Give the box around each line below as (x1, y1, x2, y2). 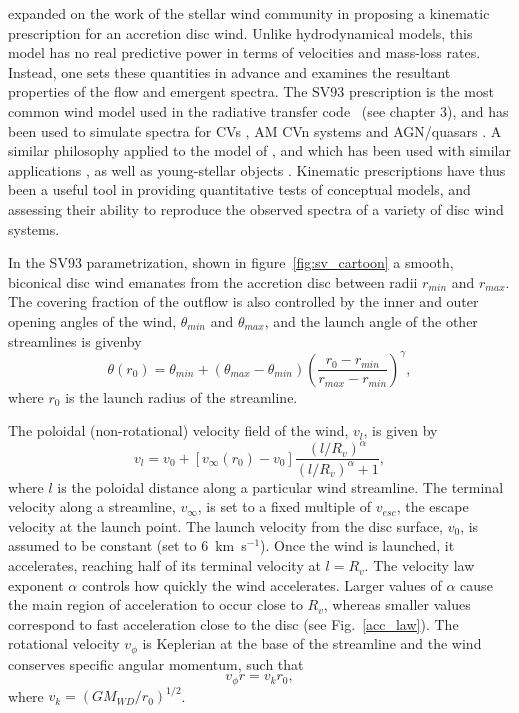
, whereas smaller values (323, 594, 471, 615)
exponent (8, 574, 64, 595)
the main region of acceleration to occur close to (8, 594, 303, 615)
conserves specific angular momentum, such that (8, 653, 304, 674)
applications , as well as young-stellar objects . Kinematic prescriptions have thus (8, 159, 506, 180)
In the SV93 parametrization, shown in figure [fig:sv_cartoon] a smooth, (8, 252, 454, 273)
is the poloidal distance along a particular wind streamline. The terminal (57, 476, 504, 497)
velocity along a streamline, (8, 496, 176, 517)
